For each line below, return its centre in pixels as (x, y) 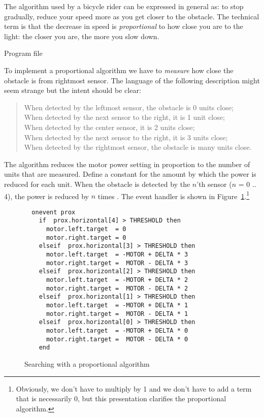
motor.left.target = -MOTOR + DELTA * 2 (117, 280)
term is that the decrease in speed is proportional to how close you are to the (124, 26)
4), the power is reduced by (46, 196)
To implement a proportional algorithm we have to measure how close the (119, 70)
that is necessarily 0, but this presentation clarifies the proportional (121, 398)
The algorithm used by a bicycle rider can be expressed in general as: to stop (124, 6)
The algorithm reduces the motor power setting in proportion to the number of (127, 164)
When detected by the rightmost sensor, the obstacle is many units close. (138, 147)
